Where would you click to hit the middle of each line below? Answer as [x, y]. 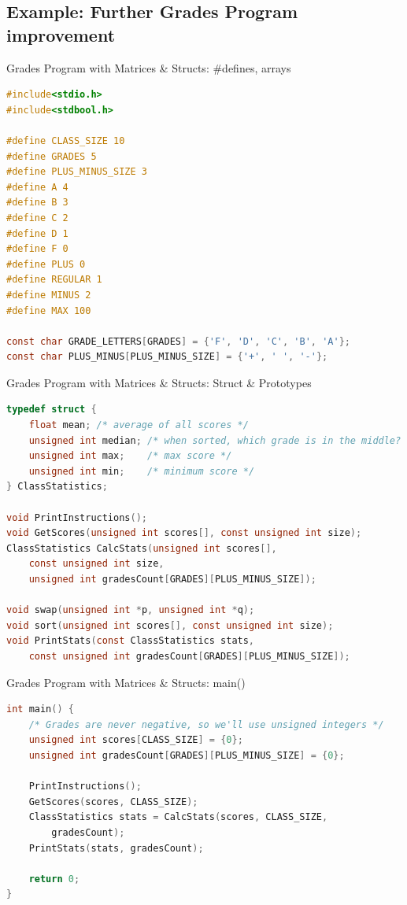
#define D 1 [37, 233]
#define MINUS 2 [49, 295]
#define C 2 [37, 218]
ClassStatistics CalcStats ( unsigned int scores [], [142, 548]
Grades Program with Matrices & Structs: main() [126, 682]
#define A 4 [37, 187]
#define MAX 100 [49, 310]
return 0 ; [54, 879]
